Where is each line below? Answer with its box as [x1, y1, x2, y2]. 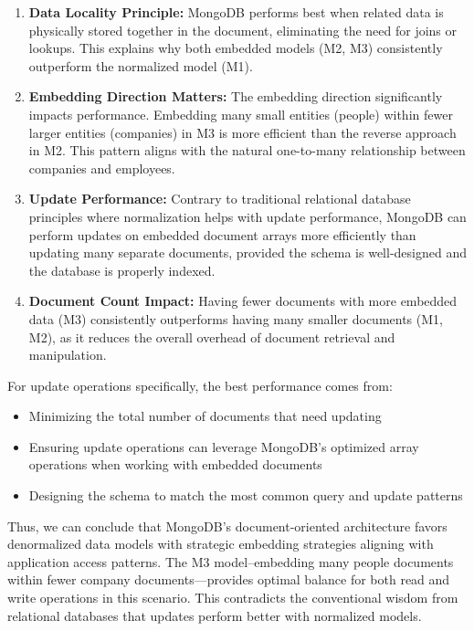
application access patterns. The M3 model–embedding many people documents [7, 552, 454, 571]
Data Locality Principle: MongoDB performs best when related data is [28, 3, 444, 21]
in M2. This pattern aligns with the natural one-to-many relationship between [28, 141, 466, 160]
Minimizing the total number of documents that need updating [28, 406, 382, 426]
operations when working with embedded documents [28, 455, 322, 474]
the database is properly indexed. [28, 260, 216, 279]
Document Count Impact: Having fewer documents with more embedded [28, 291, 458, 310]
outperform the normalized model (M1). [28, 56, 253, 75]
